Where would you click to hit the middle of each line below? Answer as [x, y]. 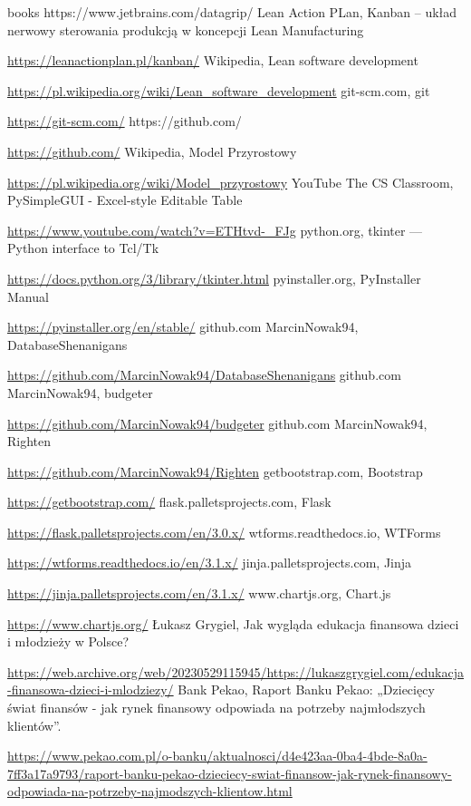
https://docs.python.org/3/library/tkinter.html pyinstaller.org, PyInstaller [214, 278]
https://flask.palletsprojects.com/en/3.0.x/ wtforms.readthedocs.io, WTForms [224, 532]
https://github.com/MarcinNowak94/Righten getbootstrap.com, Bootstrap [215, 471]
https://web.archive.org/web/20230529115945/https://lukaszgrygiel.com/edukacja [235, 671]
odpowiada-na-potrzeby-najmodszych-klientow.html [150, 791]
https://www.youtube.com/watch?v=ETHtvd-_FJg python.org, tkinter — [215, 230]
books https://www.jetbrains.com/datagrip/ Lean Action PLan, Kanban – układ [232, 12]
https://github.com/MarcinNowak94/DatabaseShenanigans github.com [204, 375]
